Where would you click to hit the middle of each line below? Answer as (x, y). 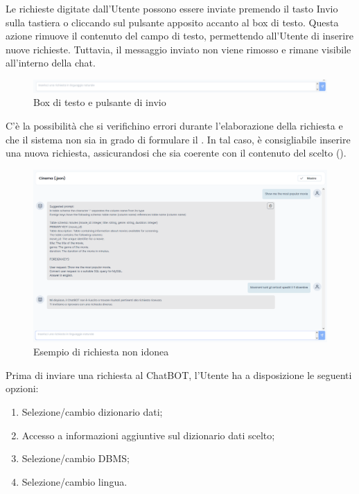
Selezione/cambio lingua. (75, 481)
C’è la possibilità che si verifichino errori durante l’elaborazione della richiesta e (174, 125)
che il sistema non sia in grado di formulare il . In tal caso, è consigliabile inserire (178, 139)
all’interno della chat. (51, 63)
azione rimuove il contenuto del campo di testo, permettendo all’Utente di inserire (179, 36)
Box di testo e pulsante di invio (100, 102)
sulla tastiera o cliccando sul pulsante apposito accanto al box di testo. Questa (172, 22)
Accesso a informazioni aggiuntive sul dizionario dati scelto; (148, 435)
